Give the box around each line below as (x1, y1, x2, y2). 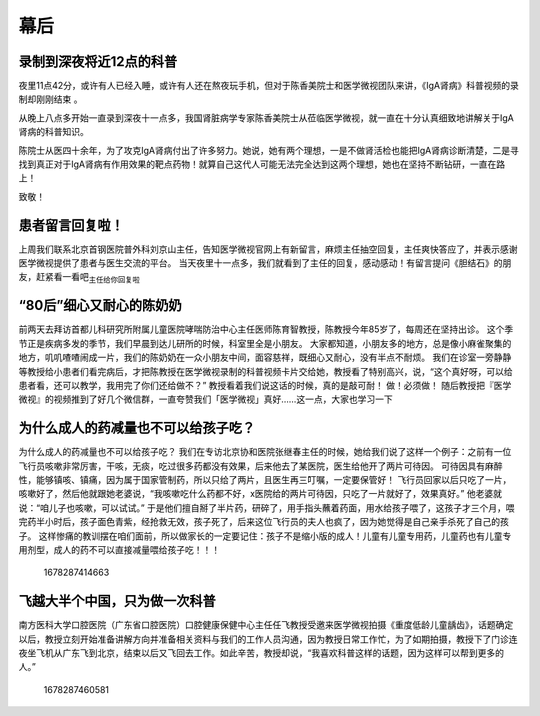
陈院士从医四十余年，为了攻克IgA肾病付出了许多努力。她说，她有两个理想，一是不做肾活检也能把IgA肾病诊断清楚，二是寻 (18, 144, 520, 156)
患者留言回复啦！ (18, 216, 124, 234)
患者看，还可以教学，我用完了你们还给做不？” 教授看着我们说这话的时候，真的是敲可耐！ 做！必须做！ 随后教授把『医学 (18, 379, 512, 391)
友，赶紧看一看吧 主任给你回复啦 (18, 271, 140, 285)
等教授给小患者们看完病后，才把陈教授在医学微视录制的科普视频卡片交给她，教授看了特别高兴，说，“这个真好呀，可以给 (18, 365, 514, 377)
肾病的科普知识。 (18, 126, 89, 138)
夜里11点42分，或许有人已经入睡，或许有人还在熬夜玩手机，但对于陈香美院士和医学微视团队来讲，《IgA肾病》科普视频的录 (18, 80, 519, 92)
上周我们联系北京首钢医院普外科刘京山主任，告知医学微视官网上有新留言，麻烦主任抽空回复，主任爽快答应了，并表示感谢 (18, 243, 518, 255)
